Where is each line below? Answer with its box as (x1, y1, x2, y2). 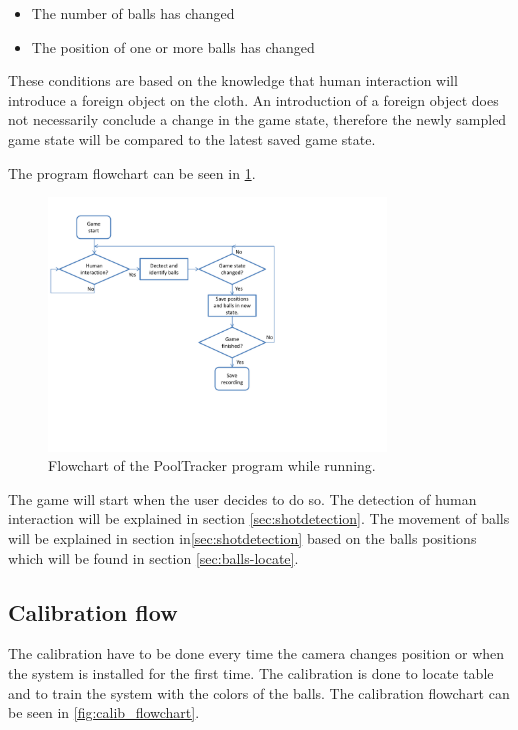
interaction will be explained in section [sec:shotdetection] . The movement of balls (8, 508, 510, 529)
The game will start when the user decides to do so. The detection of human (8, 488, 477, 509)
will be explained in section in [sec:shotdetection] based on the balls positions (8, 527, 477, 548)
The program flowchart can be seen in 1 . (8, 162, 256, 183)
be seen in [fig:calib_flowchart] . (8, 702, 200, 723)
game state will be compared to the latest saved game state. (8, 128, 376, 149)
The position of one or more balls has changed (31, 36, 315, 57)
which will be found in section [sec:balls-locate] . (8, 547, 299, 568)
